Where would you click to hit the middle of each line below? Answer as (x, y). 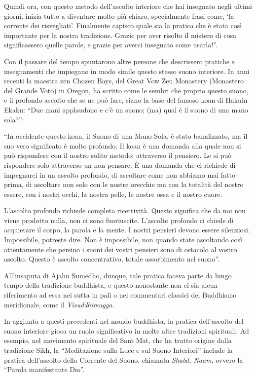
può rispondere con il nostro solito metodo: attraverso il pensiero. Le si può (118, 155)
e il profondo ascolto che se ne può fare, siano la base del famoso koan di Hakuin (126, 100)
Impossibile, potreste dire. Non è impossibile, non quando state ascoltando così (123, 240)
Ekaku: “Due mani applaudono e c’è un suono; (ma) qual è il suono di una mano (126, 109)
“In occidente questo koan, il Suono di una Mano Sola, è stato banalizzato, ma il (126, 136)
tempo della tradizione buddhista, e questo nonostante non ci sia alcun (111, 285)
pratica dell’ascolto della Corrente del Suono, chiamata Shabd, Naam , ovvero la (124, 359)
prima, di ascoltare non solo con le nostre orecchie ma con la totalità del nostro (124, 184)
